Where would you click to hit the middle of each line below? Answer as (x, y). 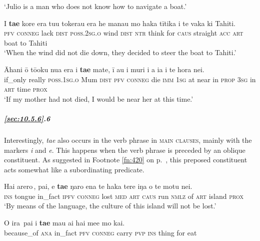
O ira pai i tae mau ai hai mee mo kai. (64, 223)
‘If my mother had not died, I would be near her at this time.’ (99, 98)
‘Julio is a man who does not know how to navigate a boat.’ (95, 6)
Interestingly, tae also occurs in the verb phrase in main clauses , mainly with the (128, 140)
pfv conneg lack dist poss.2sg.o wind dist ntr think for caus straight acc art (124, 33)
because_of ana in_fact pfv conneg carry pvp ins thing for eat (100, 232)
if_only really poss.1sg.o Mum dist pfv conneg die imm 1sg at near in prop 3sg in (130, 79)
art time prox (26, 89)
